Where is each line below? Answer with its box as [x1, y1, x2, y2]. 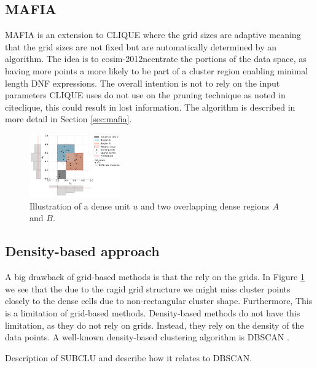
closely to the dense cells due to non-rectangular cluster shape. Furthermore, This [5, 294, 313, 307]
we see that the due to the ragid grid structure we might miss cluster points [5, 282, 291, 295]
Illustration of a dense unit [29, 199, 130, 212]
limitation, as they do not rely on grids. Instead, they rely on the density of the [5, 318, 304, 331]
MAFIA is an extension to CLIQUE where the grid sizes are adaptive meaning [5, 28, 301, 41]
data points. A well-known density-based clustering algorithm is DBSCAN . [5, 331, 289, 343]
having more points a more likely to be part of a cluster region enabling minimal [5, 64, 308, 77]
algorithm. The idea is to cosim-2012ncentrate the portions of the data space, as [5, 52, 307, 65]
